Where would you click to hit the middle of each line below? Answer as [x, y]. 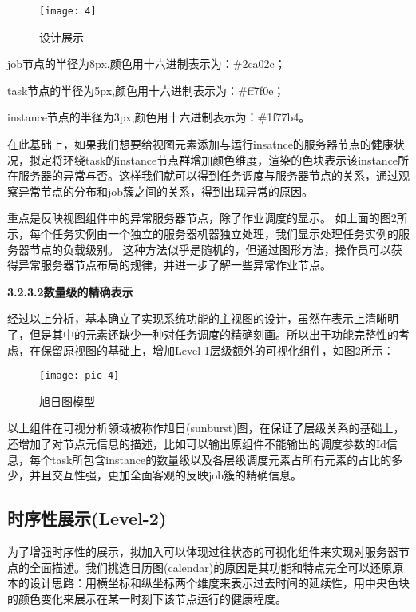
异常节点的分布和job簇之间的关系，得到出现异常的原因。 [166, 191]
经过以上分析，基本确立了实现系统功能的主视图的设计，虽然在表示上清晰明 [203, 318]
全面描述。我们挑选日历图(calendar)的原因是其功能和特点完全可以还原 [211, 567]
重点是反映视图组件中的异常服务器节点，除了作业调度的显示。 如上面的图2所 [208, 218]
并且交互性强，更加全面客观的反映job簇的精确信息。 [166, 475]
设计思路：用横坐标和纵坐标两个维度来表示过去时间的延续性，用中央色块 [219, 583]
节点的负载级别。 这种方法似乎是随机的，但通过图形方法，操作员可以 [210, 249]
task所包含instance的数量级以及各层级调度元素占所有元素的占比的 [222, 459]
